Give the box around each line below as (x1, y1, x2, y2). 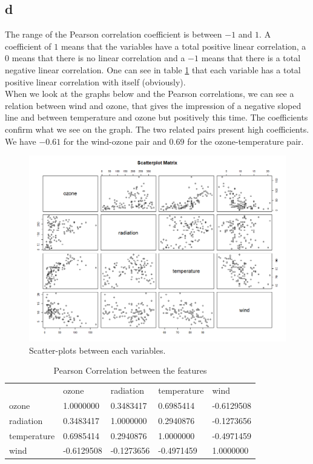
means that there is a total (201, 51, 301, 64)
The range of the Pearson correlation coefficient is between (5, 28, 222, 41)
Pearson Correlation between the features (53, 364, 207, 377)
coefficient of (5, 39, 51, 52)
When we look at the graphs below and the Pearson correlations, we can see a (5, 87, 294, 100)
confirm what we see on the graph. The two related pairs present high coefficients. (5, 122, 309, 135)
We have (5, 134, 36, 147)
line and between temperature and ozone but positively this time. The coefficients (5, 111, 308, 124)
